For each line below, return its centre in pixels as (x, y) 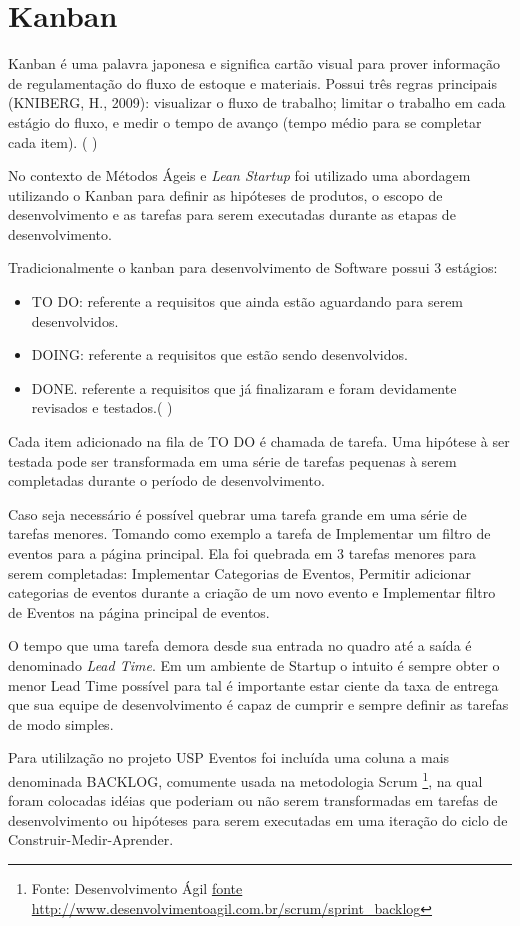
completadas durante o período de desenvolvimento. (166, 480)
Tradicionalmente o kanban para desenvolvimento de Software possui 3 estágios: (253, 267)
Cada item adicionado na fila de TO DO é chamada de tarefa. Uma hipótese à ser (259, 441)
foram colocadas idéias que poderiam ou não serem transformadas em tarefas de (253, 800)
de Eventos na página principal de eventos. (139, 611)
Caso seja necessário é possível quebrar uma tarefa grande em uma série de (237, 513)
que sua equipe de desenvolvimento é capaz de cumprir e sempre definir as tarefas (258, 704)
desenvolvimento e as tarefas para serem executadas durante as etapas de (232, 214)
